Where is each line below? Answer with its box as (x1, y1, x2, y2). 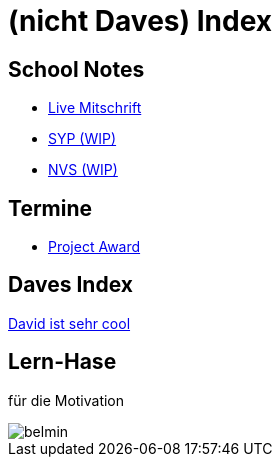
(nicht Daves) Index (8, 4, 273, 38)
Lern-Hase (8, 349, 117, 375)
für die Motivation (8, 391, 125, 409)
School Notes (8, 56, 145, 82)
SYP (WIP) (48, 130, 117, 148)
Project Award (48, 238, 141, 256)
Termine (8, 195, 93, 221)
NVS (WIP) (48, 161, 118, 179)
